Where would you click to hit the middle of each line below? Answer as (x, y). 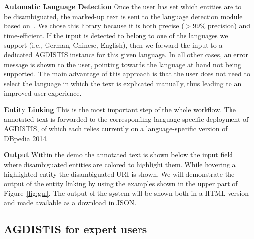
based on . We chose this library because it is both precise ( (94, 26)
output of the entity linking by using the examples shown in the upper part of (121, 183)
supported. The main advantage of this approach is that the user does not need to (127, 74)
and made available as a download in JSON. (70, 203)
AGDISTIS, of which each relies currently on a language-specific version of (116, 129)
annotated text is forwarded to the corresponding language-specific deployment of (126, 119)
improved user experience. (43, 93)
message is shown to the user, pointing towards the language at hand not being (123, 64)
